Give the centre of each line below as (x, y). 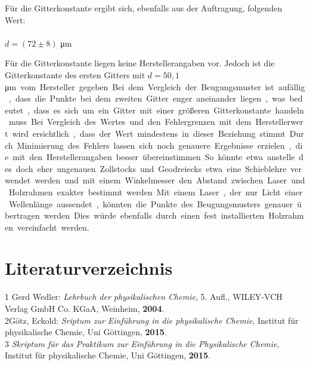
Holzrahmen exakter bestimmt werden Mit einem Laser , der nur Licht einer (156, 191)
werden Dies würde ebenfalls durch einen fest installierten (154, 215)
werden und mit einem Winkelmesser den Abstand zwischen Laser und (170, 180)
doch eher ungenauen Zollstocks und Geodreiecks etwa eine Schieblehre (151, 168)
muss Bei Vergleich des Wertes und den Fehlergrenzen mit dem (130, 122)
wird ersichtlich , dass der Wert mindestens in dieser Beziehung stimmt (149, 133)
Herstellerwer (279, 122)
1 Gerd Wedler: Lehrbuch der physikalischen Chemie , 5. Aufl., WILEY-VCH (144, 297)
